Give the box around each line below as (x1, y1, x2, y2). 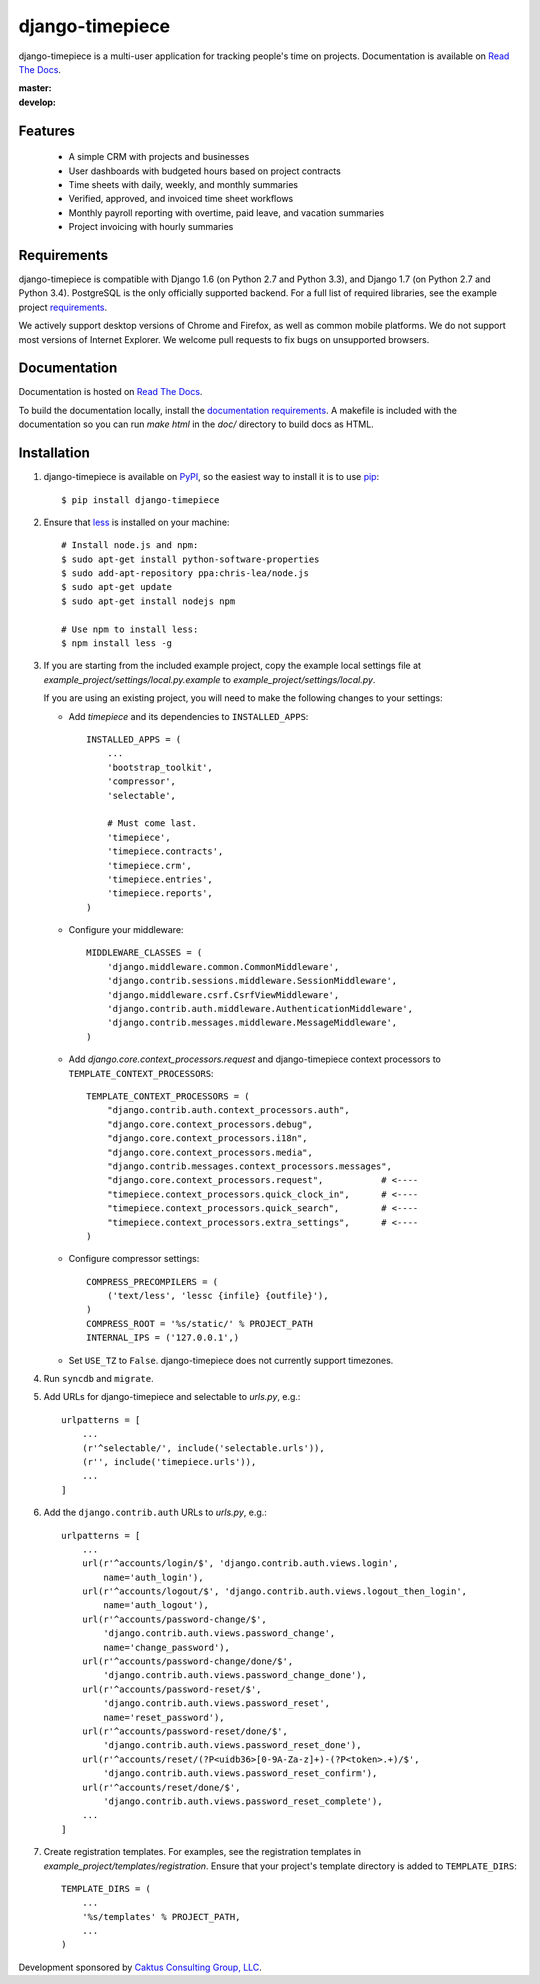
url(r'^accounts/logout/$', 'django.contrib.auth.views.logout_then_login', (81, 1586, 468, 1597)
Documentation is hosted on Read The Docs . (18, 386, 203, 398)
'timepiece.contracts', (106, 846, 224, 857)
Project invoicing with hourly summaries (68, 221, 234, 233)
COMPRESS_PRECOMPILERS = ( (86, 1276, 219, 1287)
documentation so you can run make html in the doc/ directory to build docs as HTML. (18, 418, 374, 430)
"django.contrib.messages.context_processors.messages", (106, 1160, 392, 1172)
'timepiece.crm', (106, 860, 192, 871)
